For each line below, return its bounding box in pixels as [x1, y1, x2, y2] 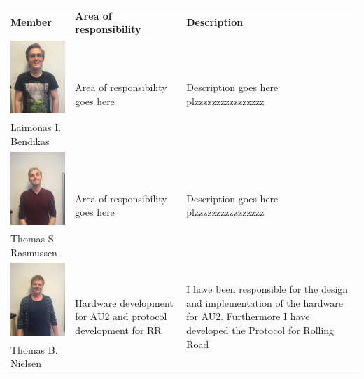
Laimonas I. [10, 120, 62, 135]
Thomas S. [10, 230, 57, 245]
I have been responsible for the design [186, 282, 349, 296]
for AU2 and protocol [75, 309, 167, 324]
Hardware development [75, 295, 174, 310]
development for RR [75, 322, 162, 337]
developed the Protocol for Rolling [186, 322, 335, 337]
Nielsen [10, 356, 42, 371]
